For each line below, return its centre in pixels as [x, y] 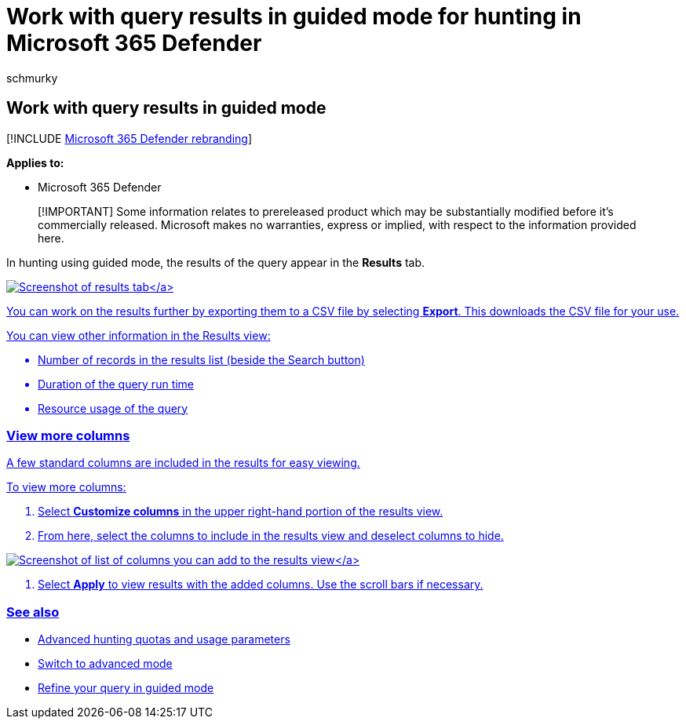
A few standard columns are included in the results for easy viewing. [183, 463]
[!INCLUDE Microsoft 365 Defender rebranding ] [130, 138]
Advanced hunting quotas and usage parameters [164, 639]
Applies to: [35, 162]
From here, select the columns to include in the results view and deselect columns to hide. [271, 536]
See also [33, 612]
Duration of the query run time [116, 384]
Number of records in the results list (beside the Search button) [201, 359]
